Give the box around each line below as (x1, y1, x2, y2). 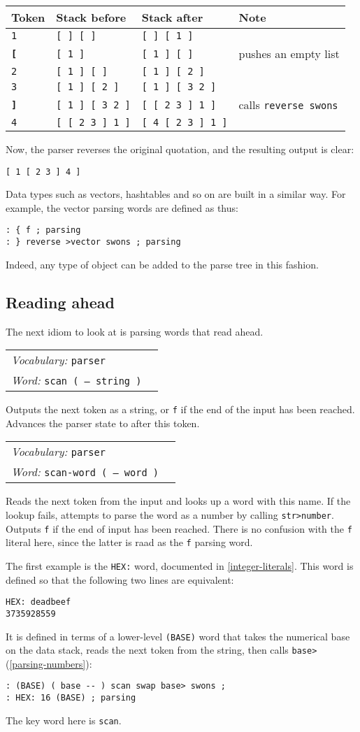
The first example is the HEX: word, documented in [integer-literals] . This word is (6, 558, 354, 573)
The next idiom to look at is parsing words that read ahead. (6, 324, 264, 338)
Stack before (56, 9, 127, 25)
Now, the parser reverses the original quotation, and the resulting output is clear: (6, 142, 354, 156)
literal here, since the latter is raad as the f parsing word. (6, 535, 253, 550)
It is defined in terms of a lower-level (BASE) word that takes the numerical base (6, 629, 350, 643)
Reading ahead (6, 291, 115, 313)
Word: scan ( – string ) (11, 372, 142, 389)
